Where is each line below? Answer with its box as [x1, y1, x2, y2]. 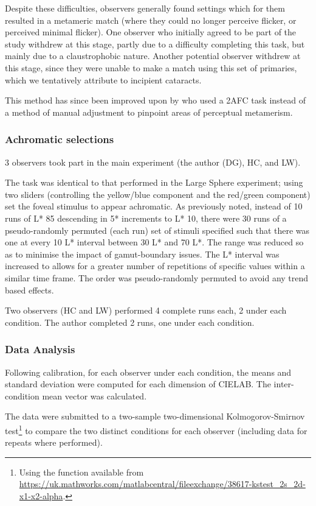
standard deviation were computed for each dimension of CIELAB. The [5, 378, 271, 390]
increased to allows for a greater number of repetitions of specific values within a [5, 259, 305, 272]
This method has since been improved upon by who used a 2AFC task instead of [5, 94, 306, 107]
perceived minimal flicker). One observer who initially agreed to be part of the [5, 26, 297, 38]
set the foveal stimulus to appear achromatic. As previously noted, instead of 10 [5, 200, 303, 213]
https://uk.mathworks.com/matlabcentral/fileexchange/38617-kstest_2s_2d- [19, 477, 306, 490]
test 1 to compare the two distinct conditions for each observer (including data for [5, 422, 307, 437]
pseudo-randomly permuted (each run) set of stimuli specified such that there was [5, 223, 310, 236]
